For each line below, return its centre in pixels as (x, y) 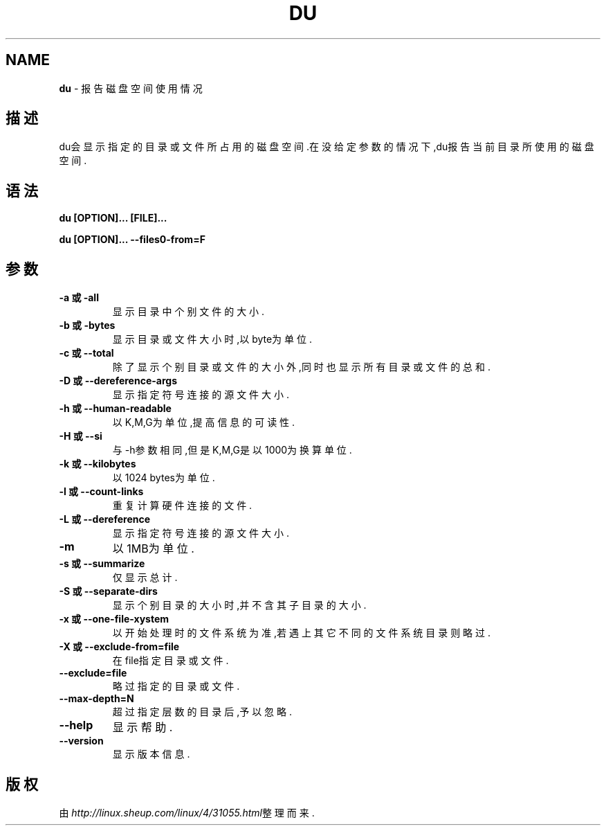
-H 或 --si (81, 436)
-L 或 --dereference (105, 519)
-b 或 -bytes (87, 325)
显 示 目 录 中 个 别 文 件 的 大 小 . (189, 312)
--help (76, 725)
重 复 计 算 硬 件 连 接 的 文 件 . (182, 506)
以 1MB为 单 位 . (153, 549)
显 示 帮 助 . (143, 727)
